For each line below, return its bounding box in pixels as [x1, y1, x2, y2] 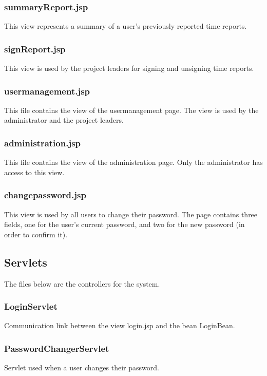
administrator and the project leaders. [4, 115, 124, 125]
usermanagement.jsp [4, 84, 90, 97]
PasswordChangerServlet [4, 342, 109, 354]
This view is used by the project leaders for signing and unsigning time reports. [4, 63, 254, 73]
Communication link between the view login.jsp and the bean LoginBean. [4, 320, 235, 331]
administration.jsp [4, 136, 81, 149]
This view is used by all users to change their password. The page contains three [4, 209, 258, 219]
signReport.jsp [4, 42, 66, 55]
